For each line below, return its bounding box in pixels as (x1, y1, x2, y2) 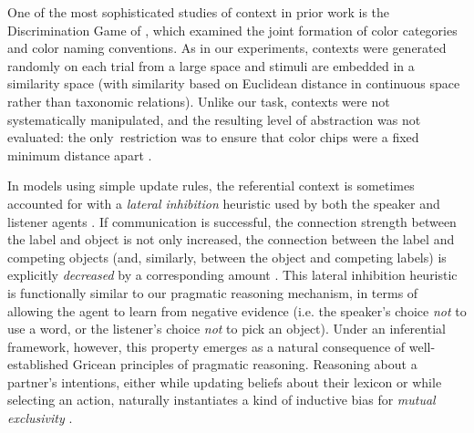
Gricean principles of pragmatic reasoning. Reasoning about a (72, 355, 417, 374)
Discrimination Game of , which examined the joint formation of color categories (7, 20, 458, 39)
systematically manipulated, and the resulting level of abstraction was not (7, 109, 421, 129)
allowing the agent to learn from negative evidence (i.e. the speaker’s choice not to (7, 301, 467, 320)
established (7, 355, 69, 374)
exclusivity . (7, 408, 73, 428)
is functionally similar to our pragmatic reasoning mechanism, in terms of (7, 283, 418, 302)
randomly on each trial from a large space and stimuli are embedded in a (7, 56, 415, 75)
